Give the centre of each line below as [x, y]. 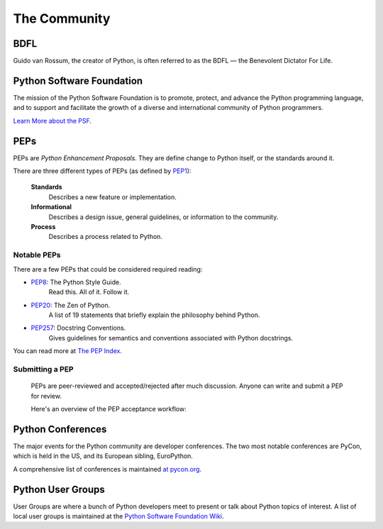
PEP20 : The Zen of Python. [71, 305]
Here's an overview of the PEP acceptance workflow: [109, 409]
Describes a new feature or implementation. [113, 197]
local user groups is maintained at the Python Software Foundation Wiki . [118, 516]
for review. [46, 396]
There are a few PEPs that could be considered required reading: [108, 269]
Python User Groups [59, 489]
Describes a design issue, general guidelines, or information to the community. [163, 217]
